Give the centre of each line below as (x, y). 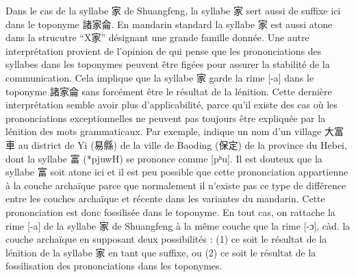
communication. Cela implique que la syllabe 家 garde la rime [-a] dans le (160, 77)
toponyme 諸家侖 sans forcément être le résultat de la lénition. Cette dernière (169, 91)
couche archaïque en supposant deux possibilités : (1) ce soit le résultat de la (166, 239)
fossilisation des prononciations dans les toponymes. (114, 266)
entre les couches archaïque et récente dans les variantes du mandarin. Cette (165, 198)
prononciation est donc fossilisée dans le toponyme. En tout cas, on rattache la (170, 212)
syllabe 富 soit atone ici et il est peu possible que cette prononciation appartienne (177, 172)
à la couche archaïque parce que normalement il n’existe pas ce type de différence (176, 185)
